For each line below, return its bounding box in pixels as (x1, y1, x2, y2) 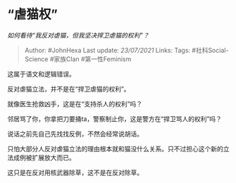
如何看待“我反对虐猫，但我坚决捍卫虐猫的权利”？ (7, 31, 149, 39)
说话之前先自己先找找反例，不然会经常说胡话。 (7, 130, 143, 138)
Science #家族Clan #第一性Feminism (24, 54, 132, 63)
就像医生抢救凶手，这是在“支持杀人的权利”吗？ (7, 99, 143, 108)
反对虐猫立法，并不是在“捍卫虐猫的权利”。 (7, 84, 130, 93)
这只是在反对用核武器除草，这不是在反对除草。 (7, 168, 143, 177)
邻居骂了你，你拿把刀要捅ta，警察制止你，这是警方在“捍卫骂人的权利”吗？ (7, 114, 222, 123)
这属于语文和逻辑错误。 (7, 70, 75, 78)
